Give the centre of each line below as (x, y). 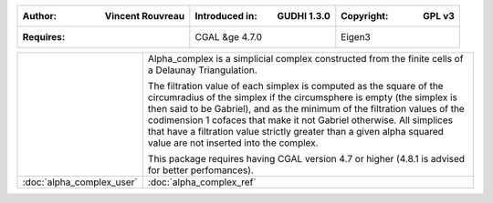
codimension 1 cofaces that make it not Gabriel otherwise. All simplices (300, 120)
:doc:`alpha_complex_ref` (202, 182)
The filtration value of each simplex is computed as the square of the (295, 86)
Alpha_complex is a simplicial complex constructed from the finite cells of (305, 59)
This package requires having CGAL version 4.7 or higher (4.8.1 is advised (306, 159)
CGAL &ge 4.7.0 (229, 37)
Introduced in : (226, 16)
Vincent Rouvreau (145, 16)
